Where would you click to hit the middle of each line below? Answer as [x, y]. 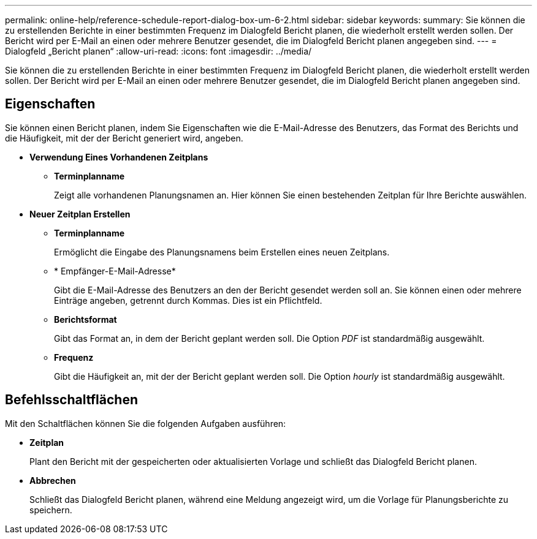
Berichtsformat [86, 319]
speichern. [51, 510]
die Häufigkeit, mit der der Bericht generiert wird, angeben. [124, 138]
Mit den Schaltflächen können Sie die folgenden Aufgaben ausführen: [146, 423]
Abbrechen [53, 480]
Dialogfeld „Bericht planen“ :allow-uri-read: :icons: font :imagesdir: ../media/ [158, 51]
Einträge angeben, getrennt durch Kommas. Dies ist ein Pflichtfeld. [188, 300]
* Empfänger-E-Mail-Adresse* [115, 271]
